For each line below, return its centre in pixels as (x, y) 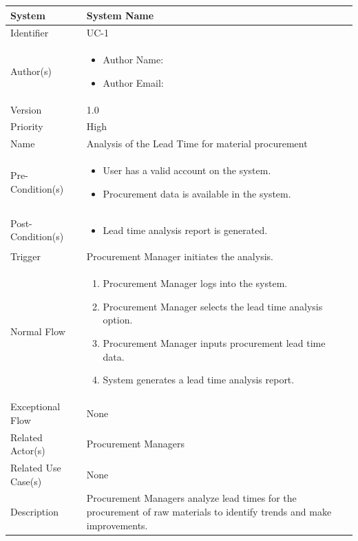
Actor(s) (28, 450)
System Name (120, 15)
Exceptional (35, 406)
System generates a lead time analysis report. (199, 380)
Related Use (36, 467)
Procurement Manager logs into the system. (195, 283)
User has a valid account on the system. (187, 170)
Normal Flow (38, 331)
